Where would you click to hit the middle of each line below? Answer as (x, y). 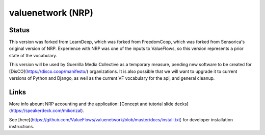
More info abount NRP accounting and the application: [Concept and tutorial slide (91, 104)
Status (19, 30)
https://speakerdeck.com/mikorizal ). (47, 111)
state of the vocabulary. (33, 55)
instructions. (22, 127)
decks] (182, 104)
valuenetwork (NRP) (51, 13)
